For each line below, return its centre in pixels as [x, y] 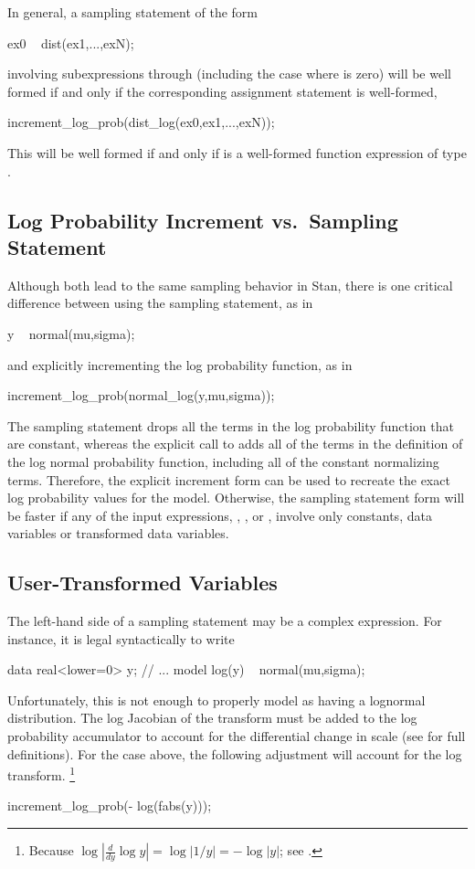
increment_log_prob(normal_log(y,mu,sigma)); [141, 395]
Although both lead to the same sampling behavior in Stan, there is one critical [230, 285]
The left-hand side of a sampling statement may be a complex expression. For [225, 621]
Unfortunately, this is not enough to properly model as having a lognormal [216, 699]
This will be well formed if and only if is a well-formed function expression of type [237, 152]
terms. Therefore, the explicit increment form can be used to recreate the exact [229, 479]
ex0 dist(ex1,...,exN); [71, 42]
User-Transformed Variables [142, 583]
